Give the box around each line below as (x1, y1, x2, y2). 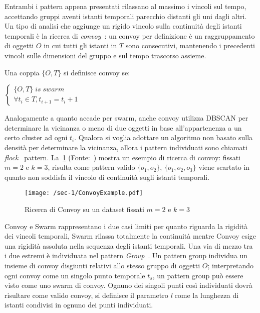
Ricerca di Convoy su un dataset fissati (25, 203, 144, 214)
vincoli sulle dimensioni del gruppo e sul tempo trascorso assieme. (5, 50, 206, 60)
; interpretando (207, 260, 253, 270)
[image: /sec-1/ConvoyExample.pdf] (25, 189, 143, 197)
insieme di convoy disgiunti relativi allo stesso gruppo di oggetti (5, 260, 200, 270)
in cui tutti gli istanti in (44, 40, 117, 51)
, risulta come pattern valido (48, 162, 135, 172)
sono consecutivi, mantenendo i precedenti (125, 40, 255, 51)
